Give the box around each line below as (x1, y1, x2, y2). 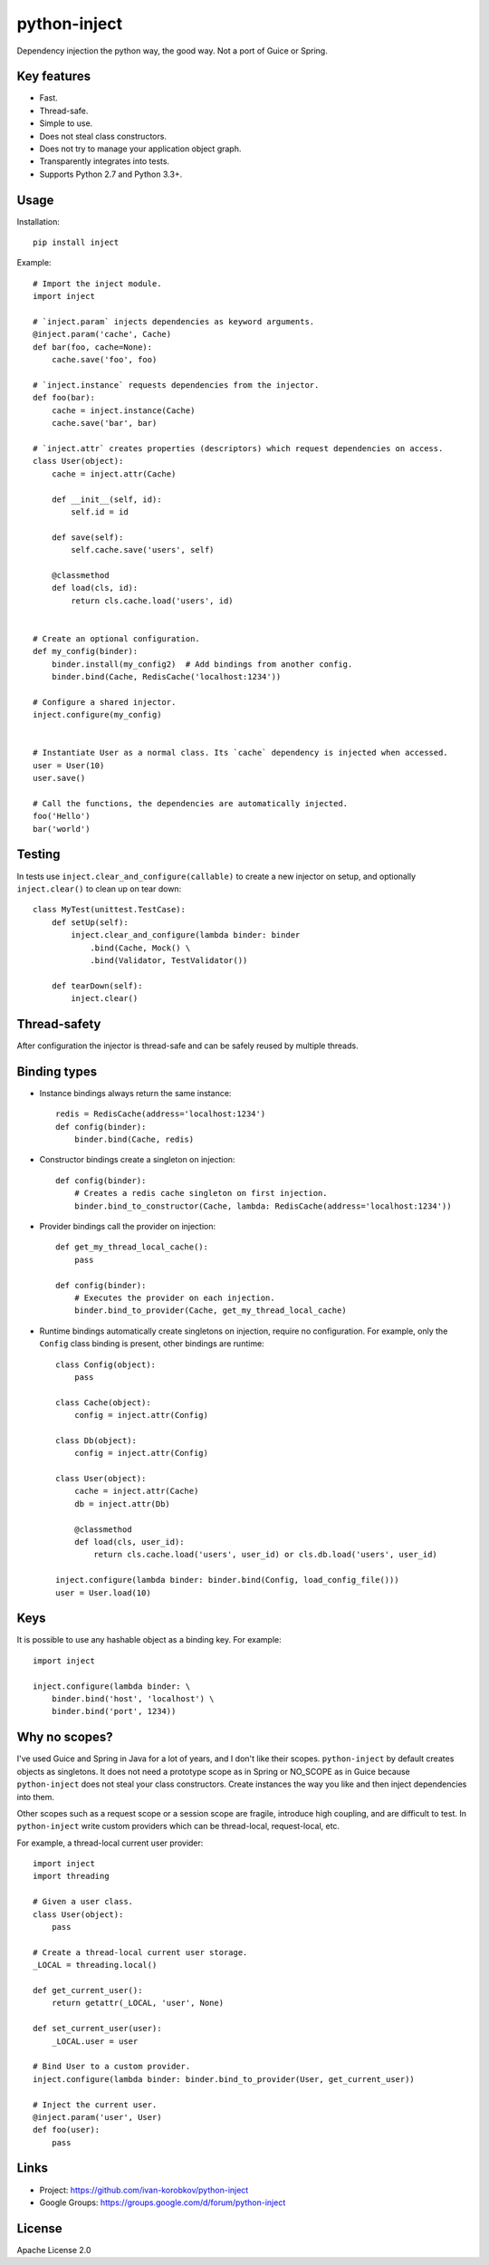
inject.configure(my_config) (33, 709, 162, 720)
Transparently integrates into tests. (39, 156, 170, 167)
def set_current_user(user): (33, 2023, 162, 2034)
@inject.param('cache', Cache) (33, 329, 172, 340)
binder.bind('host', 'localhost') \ (51, 1694, 215, 1704)
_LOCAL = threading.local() (33, 1960, 158, 1971)
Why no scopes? (16, 1730, 113, 1745)
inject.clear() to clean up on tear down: (16, 883, 182, 894)
